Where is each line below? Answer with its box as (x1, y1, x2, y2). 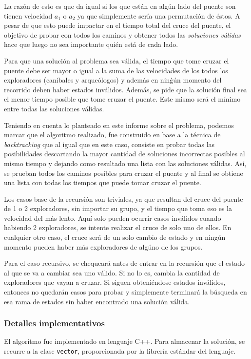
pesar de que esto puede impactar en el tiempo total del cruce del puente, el (4, 20, 231, 30)
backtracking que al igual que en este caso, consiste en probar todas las (4, 139, 215, 149)
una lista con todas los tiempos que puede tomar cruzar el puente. (4, 177, 201, 188)
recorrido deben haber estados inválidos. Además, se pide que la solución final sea (4, 84, 247, 94)
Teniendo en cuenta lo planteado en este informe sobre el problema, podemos (4, 120, 234, 130)
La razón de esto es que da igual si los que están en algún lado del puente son (4, 1, 236, 11)
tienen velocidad (4, 10, 53, 21)
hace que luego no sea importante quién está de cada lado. (4, 39, 178, 49)
